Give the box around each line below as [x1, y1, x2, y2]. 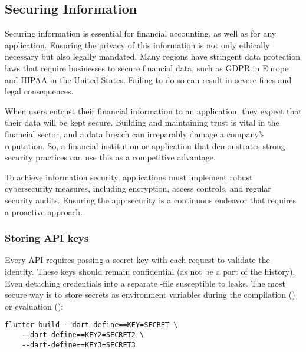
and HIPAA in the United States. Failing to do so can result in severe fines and [5, 73, 292, 85]
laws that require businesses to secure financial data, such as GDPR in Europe [5, 61, 289, 74]
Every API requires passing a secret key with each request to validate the [5, 254, 270, 266]
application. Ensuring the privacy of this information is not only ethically [5, 38, 270, 51]
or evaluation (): [5, 300, 64, 312]
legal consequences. [5, 85, 74, 97]
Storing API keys [5, 231, 89, 245]
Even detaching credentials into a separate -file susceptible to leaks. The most [5, 277, 285, 289]
